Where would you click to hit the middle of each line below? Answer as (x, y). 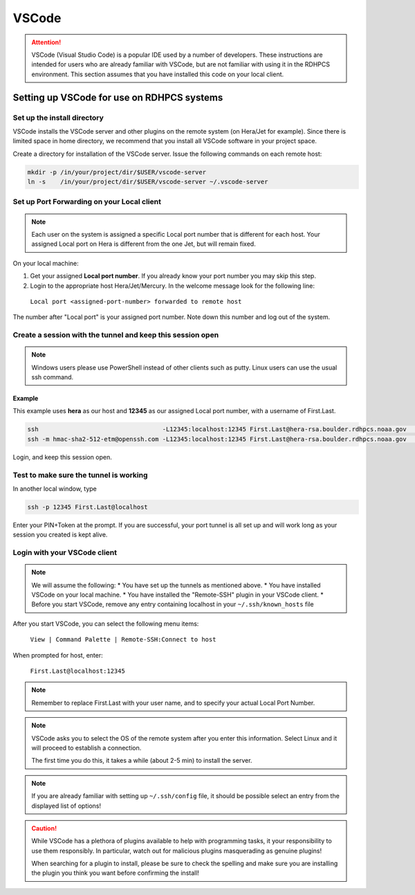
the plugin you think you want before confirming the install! (116, 873)
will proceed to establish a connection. (86, 748)
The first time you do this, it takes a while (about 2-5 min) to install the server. (142, 761)
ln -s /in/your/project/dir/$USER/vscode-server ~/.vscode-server (148, 182)
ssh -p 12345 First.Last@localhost (87, 507)
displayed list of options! (66, 806)
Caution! (44, 828)
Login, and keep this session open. (62, 457)
